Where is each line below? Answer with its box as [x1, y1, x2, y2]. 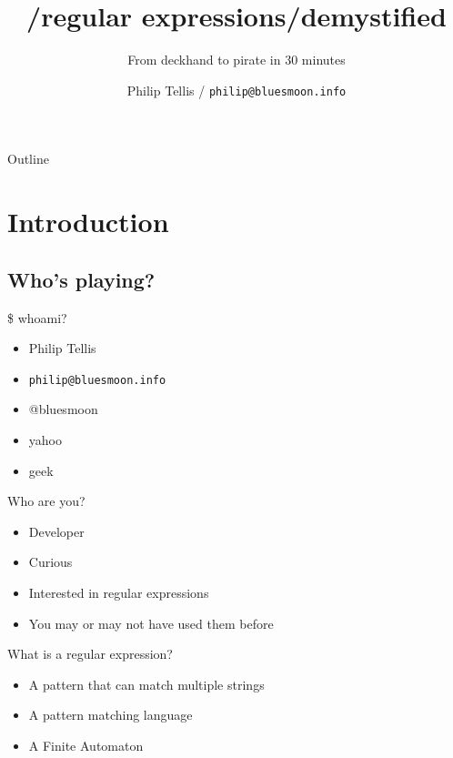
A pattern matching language [28, 705, 193, 724]
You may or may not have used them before [28, 613, 274, 632]
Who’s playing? [7, 265, 156, 293]
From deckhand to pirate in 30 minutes [127, 50, 346, 69]
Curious [28, 552, 73, 571]
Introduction [7, 203, 169, 240]
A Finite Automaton [28, 735, 144, 754]
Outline [7, 149, 49, 168]
